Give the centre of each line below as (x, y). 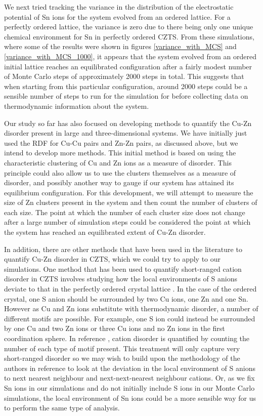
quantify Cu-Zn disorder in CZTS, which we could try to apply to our (113, 259)
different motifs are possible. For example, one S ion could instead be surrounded (130, 318)
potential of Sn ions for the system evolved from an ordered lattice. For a (117, 16)
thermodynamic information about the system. (77, 106)
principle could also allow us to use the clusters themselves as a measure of (120, 172)
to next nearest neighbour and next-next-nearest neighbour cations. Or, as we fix (129, 378)
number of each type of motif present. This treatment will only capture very (122, 348)
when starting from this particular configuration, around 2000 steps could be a (126, 86)
